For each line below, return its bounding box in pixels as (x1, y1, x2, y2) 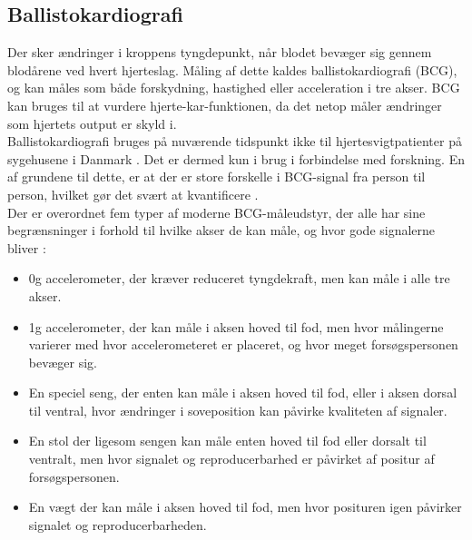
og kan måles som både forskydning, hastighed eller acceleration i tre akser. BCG (7, 78, 460, 97)
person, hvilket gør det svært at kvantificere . (7, 184, 259, 203)
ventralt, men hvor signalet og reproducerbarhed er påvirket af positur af (28, 449, 435, 468)
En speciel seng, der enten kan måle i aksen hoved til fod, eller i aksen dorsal (28, 383, 457, 402)
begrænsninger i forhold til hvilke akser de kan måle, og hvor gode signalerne (7, 221, 436, 240)
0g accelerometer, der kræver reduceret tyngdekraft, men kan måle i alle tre (28, 269, 450, 288)
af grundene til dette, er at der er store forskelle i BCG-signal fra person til (7, 167, 426, 186)
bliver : (7, 238, 46, 257)
